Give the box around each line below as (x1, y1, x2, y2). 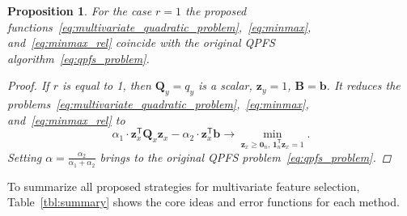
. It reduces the (326, 77, 401, 94)
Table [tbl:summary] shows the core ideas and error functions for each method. (7, 193, 400, 210)
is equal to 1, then (61, 77, 151, 94)
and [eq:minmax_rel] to (7, 111, 125, 128)
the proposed (185, 2, 247, 19)
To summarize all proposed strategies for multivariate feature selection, (7, 177, 360, 194)
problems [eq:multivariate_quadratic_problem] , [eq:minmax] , (7, 95, 309, 112)
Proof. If (7, 77, 49, 94)
